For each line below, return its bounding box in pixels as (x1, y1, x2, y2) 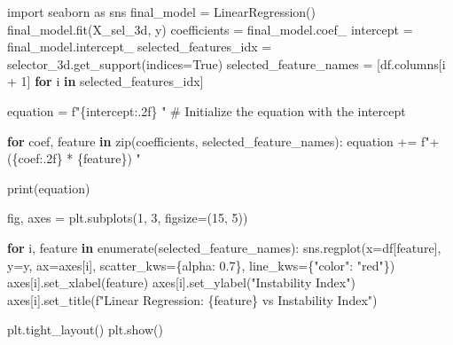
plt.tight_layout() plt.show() (7, 320, 163, 339)
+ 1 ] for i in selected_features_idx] (7, 72, 204, 90)
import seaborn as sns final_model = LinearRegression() (7, 3, 316, 20)
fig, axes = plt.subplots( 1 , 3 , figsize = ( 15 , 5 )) (7, 208, 248, 227)
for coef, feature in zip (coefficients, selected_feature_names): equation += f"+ (7, 131, 440, 150)
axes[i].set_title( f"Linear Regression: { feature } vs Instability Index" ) (7, 290, 378, 309)
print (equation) (7, 178, 90, 197)
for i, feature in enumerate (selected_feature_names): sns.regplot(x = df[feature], (7, 238, 441, 256)
